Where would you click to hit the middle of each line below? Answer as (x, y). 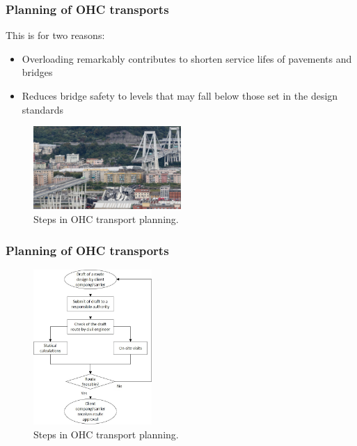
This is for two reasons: (55, 35)
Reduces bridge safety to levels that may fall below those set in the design (180, 95)
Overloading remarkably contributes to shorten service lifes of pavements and (187, 58)
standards (43, 109)
